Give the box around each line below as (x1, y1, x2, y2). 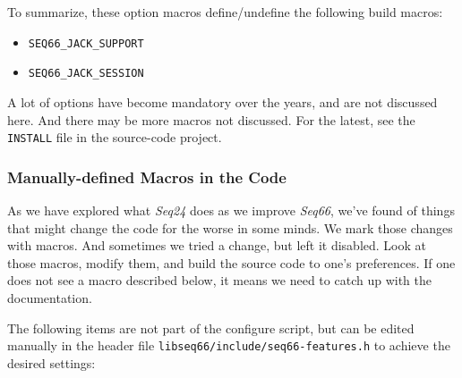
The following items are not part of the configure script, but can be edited (7, 318, 415, 337)
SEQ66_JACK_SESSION (28, 67, 144, 80)
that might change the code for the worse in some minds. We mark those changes (7, 218, 453, 237)
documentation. (7, 288, 92, 307)
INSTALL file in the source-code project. (7, 128, 222, 147)
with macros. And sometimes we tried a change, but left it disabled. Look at (7, 236, 426, 255)
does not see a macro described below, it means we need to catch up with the (7, 271, 432, 290)
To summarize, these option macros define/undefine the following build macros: (7, 3, 443, 21)
